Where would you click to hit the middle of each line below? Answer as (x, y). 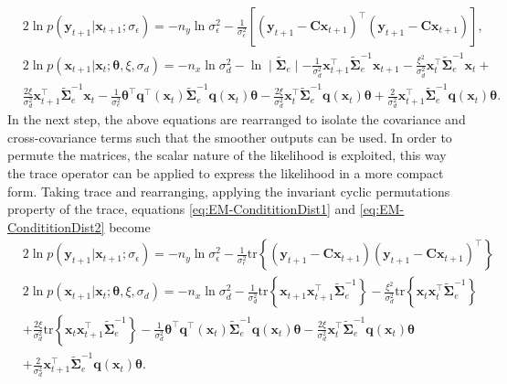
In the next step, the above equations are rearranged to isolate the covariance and (237, 119)
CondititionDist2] (56, 226)
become (130, 226)
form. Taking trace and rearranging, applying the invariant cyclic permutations (229, 191)
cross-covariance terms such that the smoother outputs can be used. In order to (230, 137)
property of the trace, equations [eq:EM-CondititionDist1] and (182, 209)
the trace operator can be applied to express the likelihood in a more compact (226, 173)
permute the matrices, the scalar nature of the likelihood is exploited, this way (227, 155)
